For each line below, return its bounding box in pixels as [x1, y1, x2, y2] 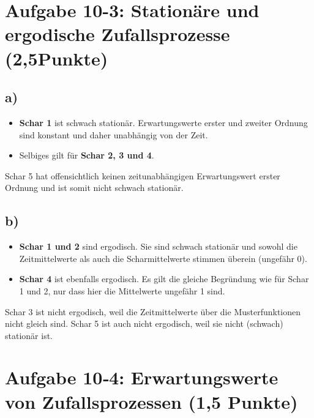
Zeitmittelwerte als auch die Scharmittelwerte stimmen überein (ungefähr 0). [19, 252, 307, 264]
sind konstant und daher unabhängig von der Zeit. [19, 128, 208, 141]
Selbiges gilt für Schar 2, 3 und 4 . [19, 149, 154, 162]
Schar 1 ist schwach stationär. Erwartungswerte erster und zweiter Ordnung [19, 116, 308, 129]
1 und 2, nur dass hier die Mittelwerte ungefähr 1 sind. [19, 284, 225, 297]
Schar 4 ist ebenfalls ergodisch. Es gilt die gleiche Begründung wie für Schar [19, 272, 309, 285]
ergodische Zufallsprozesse [5, 21, 230, 47]
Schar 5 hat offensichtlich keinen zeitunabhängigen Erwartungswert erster [5, 169, 280, 182]
